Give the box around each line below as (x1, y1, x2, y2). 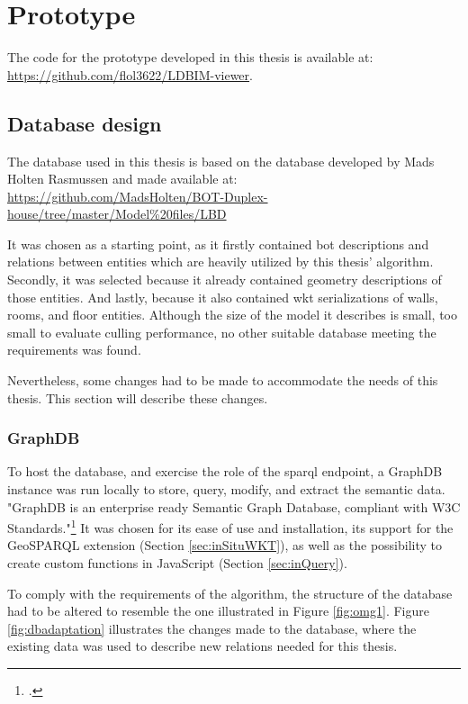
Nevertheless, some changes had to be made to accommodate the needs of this (7, 371, 438, 390)
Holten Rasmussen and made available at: (7, 169, 238, 188)
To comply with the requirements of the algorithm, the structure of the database (7, 583, 453, 602)
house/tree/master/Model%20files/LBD (7, 204, 227, 223)
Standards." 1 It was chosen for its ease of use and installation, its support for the (7, 516, 454, 537)
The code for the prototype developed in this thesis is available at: (7, 48, 373, 67)
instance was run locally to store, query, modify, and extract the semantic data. (7, 480, 445, 499)
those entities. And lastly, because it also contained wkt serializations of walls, (7, 287, 438, 306)
